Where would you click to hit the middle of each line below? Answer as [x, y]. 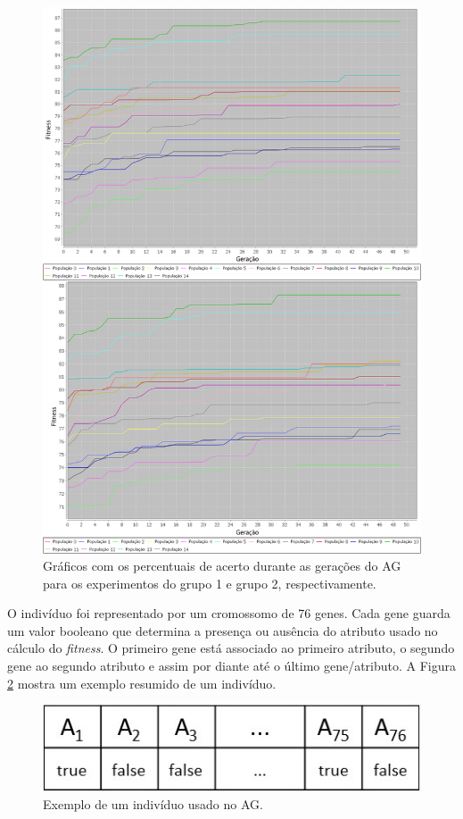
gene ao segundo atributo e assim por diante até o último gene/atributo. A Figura [232, 666]
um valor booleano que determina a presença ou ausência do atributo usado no [223, 630]
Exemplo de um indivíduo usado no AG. [153, 803]
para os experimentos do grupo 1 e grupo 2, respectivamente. [210, 583]
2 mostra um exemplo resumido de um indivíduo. [142, 683]
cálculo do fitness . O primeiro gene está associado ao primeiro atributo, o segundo [231, 648]
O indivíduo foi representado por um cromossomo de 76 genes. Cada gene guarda [229, 613]
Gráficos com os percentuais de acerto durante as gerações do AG [222, 566]
